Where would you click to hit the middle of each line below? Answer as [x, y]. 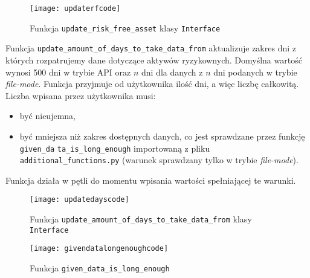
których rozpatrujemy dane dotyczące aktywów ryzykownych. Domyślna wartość [154, 60]
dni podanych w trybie [255, 72]
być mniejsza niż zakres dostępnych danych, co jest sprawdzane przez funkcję [162, 136]
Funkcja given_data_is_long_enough [100, 268]
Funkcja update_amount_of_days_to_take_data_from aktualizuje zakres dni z [151, 48]
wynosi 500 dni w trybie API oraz [68, 72]
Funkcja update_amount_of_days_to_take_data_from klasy [141, 219]
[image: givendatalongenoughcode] [99, 249]
